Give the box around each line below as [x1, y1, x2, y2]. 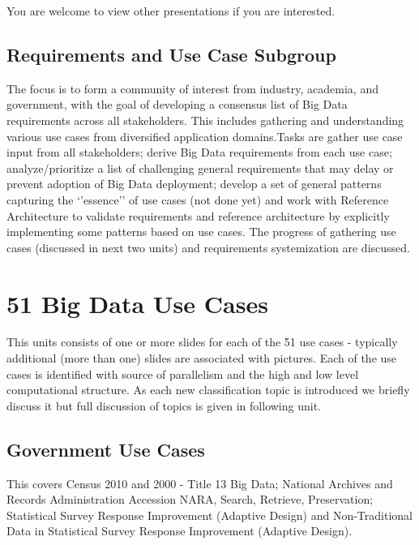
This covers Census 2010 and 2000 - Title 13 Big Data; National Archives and [6, 474, 393, 491]
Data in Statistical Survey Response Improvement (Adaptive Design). [6, 522, 353, 539]
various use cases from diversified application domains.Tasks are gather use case [6, 127, 403, 144]
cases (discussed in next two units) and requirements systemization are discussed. [6, 238, 410, 255]
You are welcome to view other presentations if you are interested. [6, 2, 336, 19]
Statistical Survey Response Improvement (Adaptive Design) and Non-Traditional [6, 506, 413, 523]
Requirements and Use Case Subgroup [6, 41, 336, 67]
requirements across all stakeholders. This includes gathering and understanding [6, 111, 404, 128]
